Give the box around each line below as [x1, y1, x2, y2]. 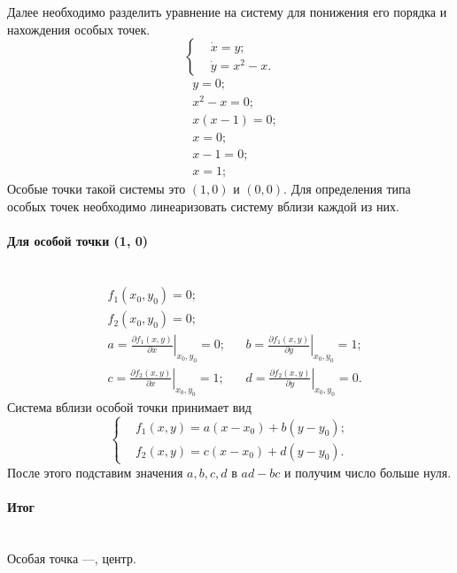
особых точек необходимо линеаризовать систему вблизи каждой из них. [7, 197, 399, 216]
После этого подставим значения [7, 462, 183, 481]
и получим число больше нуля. [284, 462, 452, 481]
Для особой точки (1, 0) [7, 232, 149, 250]
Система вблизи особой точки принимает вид [7, 397, 252, 416]
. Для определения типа [283, 180, 411, 198]
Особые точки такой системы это [7, 180, 186, 198]
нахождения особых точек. [7, 19, 151, 38]
